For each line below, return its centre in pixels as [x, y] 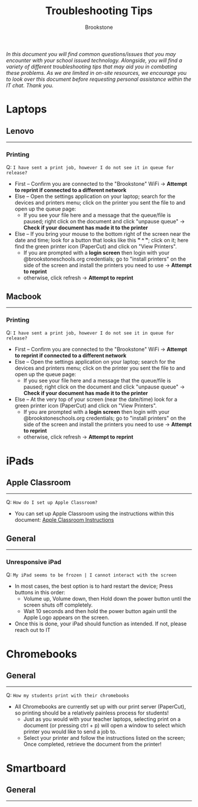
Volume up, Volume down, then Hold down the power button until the [107, 599]
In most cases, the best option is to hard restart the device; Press [94, 586]
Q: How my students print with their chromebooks [68, 695]
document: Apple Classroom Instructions [64, 520]
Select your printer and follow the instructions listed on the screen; [104, 738]
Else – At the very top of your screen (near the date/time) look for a [96, 400]
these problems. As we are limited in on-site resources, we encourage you [96, 73]
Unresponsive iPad [34, 562]
